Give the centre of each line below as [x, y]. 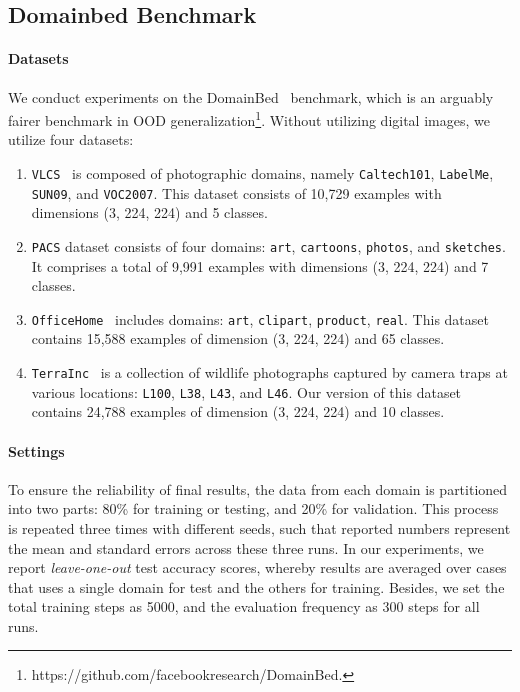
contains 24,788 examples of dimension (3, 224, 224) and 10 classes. [238, 411]
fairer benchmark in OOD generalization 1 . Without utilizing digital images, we [249, 118]
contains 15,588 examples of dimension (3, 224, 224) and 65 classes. [238, 338]
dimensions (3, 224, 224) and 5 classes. [149, 212]
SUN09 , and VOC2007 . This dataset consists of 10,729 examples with [236, 192]
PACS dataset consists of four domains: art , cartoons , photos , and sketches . [268, 245]
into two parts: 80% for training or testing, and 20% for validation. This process [253, 508]
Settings [36, 450]
